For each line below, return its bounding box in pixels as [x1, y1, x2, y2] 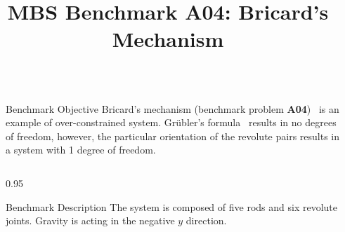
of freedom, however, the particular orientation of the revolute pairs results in [6, 128, 340, 143]
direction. [185, 213, 227, 228]
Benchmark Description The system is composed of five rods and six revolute [6, 199, 337, 214]
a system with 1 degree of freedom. [6, 142, 156, 157]
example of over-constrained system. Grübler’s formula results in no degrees [6, 115, 337, 130]
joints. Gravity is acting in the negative [6, 213, 175, 228]
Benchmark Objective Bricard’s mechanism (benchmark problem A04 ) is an [6, 101, 339, 116]
